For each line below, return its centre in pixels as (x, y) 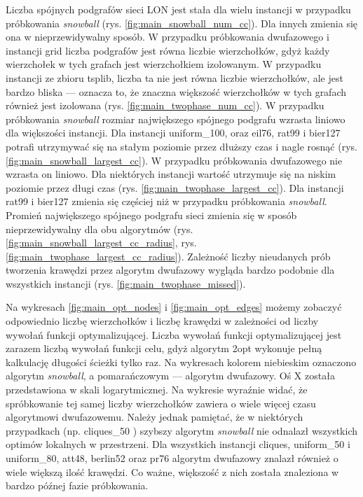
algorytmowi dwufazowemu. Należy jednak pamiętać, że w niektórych (155, 417)
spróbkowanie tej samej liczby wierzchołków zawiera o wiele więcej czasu (161, 403)
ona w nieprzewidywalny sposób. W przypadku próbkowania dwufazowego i (167, 37)
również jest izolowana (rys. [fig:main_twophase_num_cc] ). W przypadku (165, 105)
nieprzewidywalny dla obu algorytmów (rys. (100, 229)
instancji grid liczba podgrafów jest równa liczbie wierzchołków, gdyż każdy (168, 50)
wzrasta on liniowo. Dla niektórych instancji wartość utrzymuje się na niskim (171, 174)
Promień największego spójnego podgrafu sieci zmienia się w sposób (151, 215)
